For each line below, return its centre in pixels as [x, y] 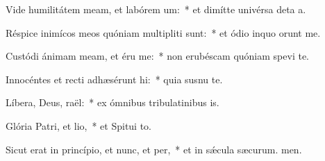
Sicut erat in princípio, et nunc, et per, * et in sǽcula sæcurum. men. [154, 149]
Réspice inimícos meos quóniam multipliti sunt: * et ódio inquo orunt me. [163, 32]
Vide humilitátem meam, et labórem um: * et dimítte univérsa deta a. [156, 9]
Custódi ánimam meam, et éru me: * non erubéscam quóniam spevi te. [157, 56]
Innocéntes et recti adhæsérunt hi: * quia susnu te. [114, 79]
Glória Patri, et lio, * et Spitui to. [79, 125]
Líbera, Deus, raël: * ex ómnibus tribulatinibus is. [112, 102]
